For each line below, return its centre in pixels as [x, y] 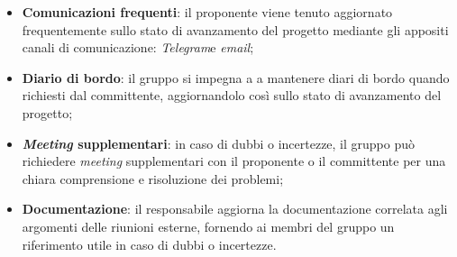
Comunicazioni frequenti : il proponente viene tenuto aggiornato [207, 12]
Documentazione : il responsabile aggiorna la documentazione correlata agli [235, 209]
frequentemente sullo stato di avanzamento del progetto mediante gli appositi [235, 29]
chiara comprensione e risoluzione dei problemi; [153, 178]
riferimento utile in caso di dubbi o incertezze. [149, 244]
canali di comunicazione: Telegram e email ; [138, 47]
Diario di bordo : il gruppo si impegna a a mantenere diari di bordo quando [236, 77]
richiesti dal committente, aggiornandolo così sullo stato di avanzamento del [232, 95]
